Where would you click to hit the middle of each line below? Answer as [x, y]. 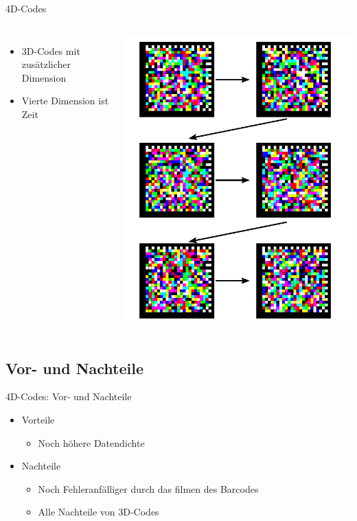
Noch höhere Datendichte [91, 442]
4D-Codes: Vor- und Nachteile [69, 396]
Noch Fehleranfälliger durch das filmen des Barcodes [148, 488]
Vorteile [38, 420]
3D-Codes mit [51, 50]
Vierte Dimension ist [65, 101]
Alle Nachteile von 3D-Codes [99, 512]
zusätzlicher [46, 64]
